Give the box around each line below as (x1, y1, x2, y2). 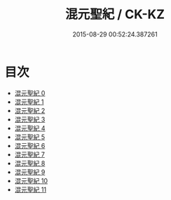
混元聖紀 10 (14, 176, 48, 185)
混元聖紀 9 (14, 168, 46, 176)
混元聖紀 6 (14, 141, 46, 149)
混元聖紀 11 (14, 185, 47, 194)
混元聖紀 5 (14, 133, 46, 141)
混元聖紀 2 (14, 106, 46, 114)
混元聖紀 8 (14, 159, 46, 167)
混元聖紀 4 (14, 124, 46, 132)
